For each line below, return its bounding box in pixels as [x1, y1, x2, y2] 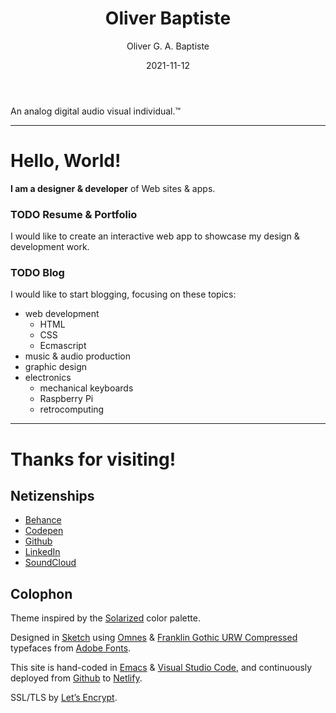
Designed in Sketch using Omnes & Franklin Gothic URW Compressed [10, 632, 298, 644]
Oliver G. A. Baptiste [126, 40, 210, 52]
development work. [10, 241, 90, 253]
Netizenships [10, 488, 95, 505]
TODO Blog [10, 266, 65, 280]
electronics [24, 372, 72, 384]
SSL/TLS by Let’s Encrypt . [10, 692, 118, 704]
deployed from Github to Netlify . [10, 672, 143, 684]
